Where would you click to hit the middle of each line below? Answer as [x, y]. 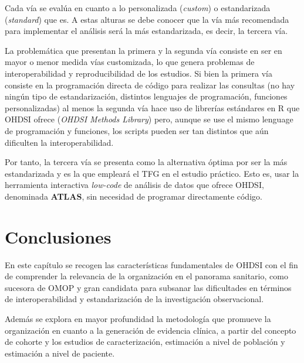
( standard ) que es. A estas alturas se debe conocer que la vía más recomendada [147, 19]
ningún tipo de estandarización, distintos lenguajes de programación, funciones [146, 96]
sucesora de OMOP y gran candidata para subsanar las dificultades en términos [148, 287]
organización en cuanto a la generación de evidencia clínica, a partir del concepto [151, 330]
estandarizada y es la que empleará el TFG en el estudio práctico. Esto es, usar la [152, 173]
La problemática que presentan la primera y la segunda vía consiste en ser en [143, 50]
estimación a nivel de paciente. [60, 353]
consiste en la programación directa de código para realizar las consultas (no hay [150, 85]
